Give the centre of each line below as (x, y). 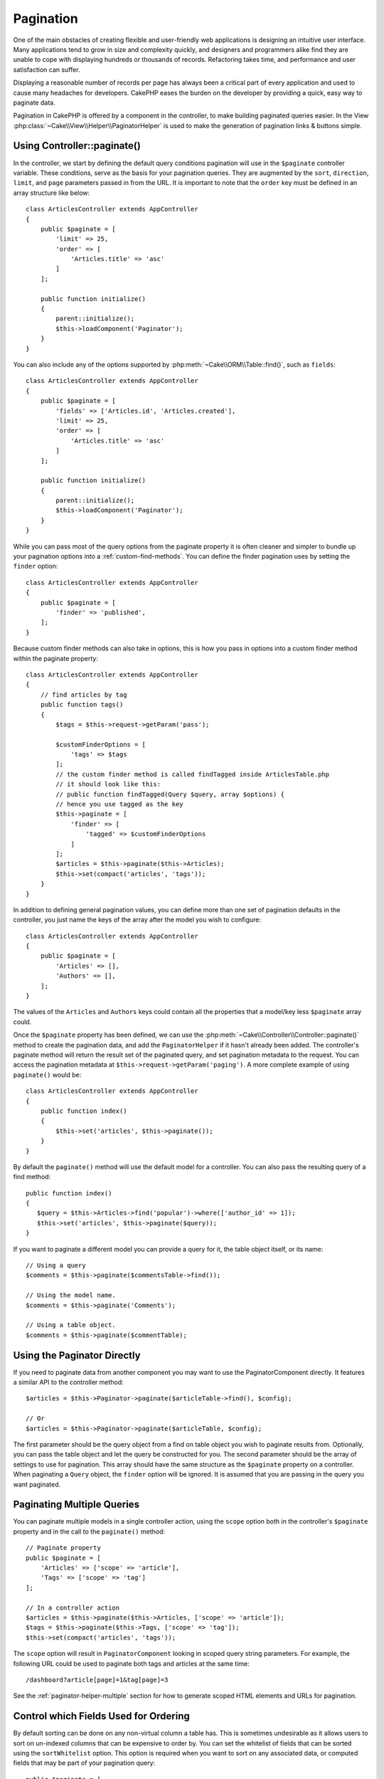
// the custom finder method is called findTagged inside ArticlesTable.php (193, 774)
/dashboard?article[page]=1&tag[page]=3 (97, 1680)
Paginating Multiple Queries (76, 1505)
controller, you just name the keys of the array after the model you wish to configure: (137, 920)
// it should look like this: (108, 784)
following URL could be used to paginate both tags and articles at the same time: (132, 1663)
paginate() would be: (47, 1075)
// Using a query (56, 1266)
